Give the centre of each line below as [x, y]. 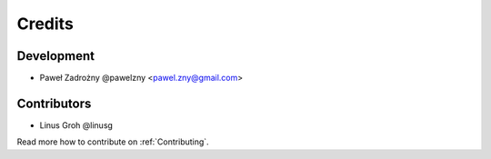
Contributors [54, 103]
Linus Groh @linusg [76, 125]
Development [56, 56]
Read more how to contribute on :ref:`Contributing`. [113, 142]
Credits [45, 24]
